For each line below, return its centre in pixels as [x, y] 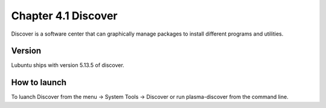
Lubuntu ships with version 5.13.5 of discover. [68, 65]
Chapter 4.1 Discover [64, 16]
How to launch [39, 82]
